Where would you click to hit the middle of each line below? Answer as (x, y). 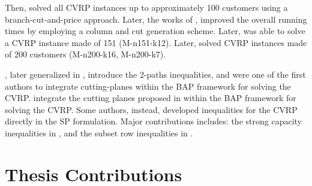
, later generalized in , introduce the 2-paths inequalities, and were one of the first (155, 74)
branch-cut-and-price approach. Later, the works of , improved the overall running (156, 19)
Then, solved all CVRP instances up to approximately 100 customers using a (146, 7)
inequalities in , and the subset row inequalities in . (99, 132)
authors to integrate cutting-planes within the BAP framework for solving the (148, 86)
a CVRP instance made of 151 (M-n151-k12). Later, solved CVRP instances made (156, 42)
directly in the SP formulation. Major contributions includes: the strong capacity (153, 121)
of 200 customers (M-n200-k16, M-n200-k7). (85, 54)
